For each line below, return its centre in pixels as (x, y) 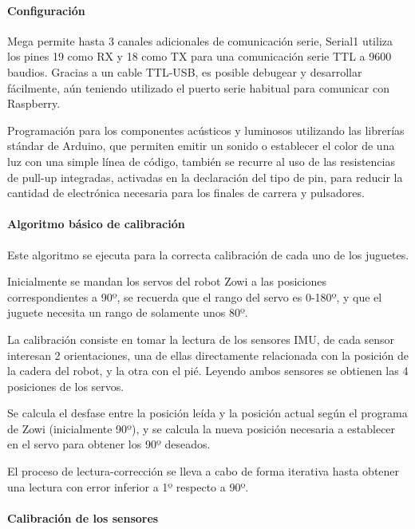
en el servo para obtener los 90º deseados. (109, 444)
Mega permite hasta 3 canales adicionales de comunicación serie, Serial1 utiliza (200, 40)
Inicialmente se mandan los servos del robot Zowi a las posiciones (167, 281)
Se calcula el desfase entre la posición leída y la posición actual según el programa (207, 413)
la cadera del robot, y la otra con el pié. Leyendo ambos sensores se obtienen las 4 (208, 371)
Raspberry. (34, 103)
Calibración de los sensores (83, 517)
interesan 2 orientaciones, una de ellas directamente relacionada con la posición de (208, 355)
